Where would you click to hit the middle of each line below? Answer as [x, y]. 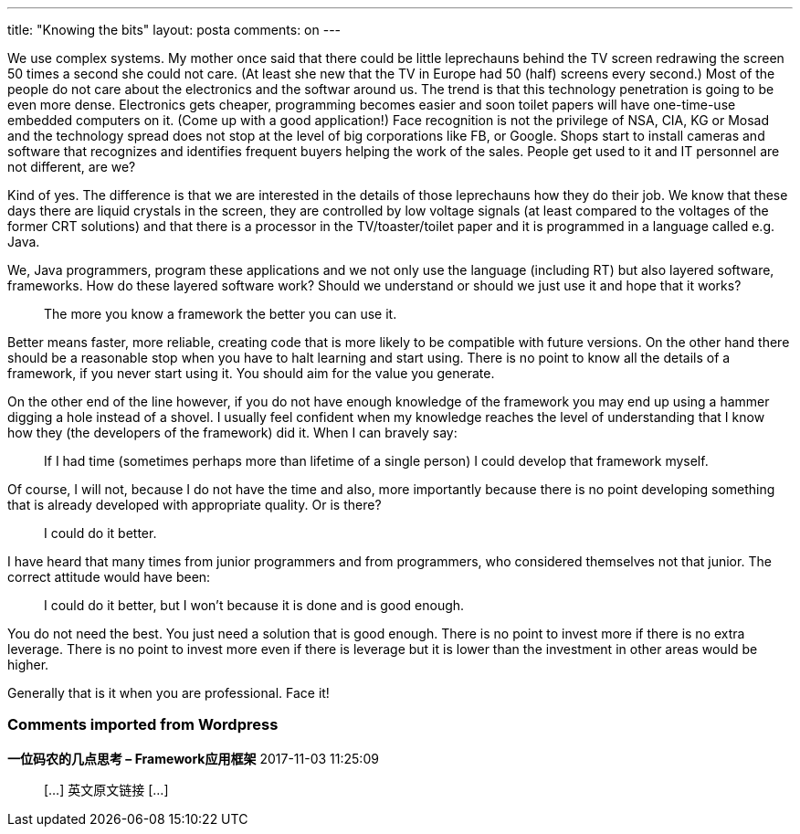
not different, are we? [72, 167]
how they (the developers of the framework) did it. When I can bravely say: [232, 433]
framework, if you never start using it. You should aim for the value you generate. [251, 373]
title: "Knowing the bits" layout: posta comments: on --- [174, 30]
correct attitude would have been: [109, 577]
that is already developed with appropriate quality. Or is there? [195, 505]
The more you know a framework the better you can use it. [221, 314]
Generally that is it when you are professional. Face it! [168, 693]
